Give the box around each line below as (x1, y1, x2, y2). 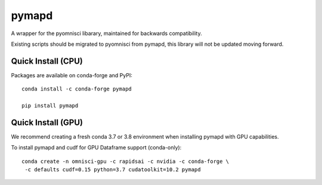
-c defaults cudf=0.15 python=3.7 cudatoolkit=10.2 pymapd (24, 167, 201, 173)
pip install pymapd (21, 102, 79, 109)
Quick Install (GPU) (11, 117, 83, 127)
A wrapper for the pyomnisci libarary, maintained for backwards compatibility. (11, 30, 202, 37)
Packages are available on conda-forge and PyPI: (11, 71, 132, 79)
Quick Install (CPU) (11, 56, 83, 66)
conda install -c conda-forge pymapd (21, 86, 132, 92)
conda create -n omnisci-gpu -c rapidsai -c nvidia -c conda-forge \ (21, 158, 230, 165)
